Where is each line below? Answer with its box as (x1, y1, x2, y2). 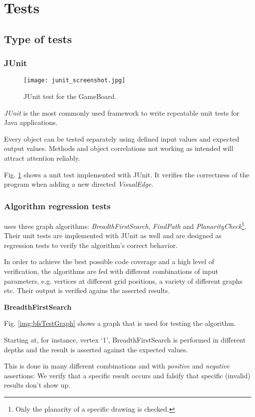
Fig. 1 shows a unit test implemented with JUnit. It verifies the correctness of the (4, 169, 250, 179)
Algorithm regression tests (4, 199, 111, 212)
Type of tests (4, 31, 72, 46)
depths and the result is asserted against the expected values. (4, 344, 188, 354)
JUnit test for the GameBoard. (24, 91, 117, 101)
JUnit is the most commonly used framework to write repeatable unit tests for (4, 107, 240, 118)
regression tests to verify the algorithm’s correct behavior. (4, 240, 178, 250)
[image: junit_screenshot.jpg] (24, 77, 126, 84)
